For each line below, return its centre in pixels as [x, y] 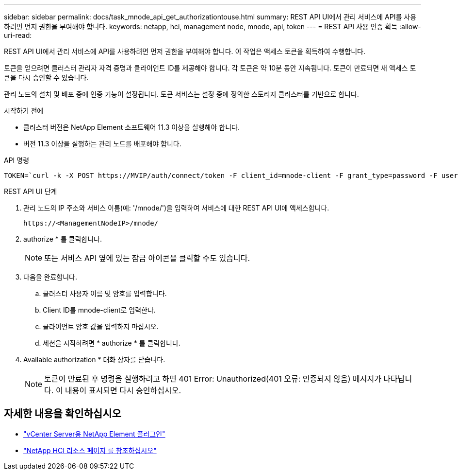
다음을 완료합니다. [50, 277]
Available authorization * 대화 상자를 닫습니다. [94, 360]
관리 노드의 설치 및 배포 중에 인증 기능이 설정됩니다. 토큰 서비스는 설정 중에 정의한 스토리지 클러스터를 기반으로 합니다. [181, 94]
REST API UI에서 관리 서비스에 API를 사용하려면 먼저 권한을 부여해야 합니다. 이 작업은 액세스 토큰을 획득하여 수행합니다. [185, 51]
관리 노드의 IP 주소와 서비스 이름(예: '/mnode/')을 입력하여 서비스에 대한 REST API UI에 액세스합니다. [176, 208]
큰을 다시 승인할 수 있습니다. [46, 78]
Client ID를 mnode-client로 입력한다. [99, 310]
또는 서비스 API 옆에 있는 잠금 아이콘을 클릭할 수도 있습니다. [147, 258]
